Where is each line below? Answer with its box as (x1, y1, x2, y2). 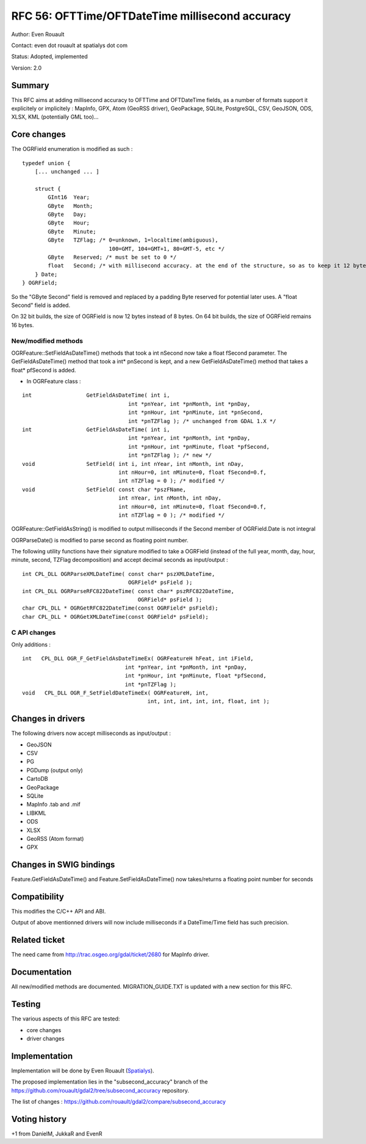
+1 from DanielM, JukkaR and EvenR (11, 1130, 103, 1137)
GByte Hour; (48, 220, 90, 226)
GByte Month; (48, 202, 93, 209)
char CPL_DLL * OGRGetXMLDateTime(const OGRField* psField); (22, 613, 209, 620)
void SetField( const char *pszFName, (22, 486, 186, 493)
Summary (11, 80, 49, 90)
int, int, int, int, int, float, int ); (147, 698, 270, 705)
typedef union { (22, 160, 71, 166)
